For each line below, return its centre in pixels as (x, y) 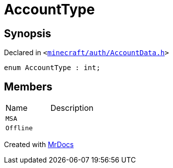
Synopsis (28, 33)
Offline (19, 128)
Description (72, 108)
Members (28, 86)
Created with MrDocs (39, 145)
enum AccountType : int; (52, 68)
